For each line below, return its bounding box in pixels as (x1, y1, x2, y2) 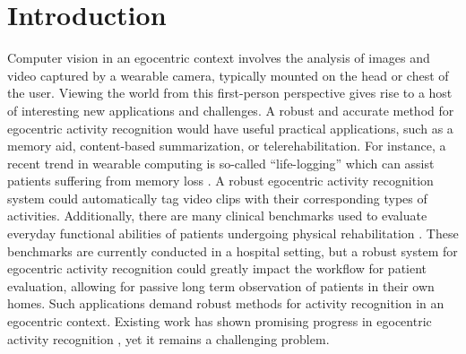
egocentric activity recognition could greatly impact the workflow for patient (7, 259, 427, 278)
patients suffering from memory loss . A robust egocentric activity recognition (7, 171, 434, 190)
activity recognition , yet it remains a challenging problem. (7, 329, 330, 348)
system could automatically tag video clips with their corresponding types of (7, 188, 427, 207)
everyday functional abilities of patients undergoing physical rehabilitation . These (7, 224, 459, 243)
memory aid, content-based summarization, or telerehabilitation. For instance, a (7, 136, 446, 155)
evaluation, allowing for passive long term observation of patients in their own (7, 276, 435, 295)
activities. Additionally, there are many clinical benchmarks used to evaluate (7, 206, 427, 225)
